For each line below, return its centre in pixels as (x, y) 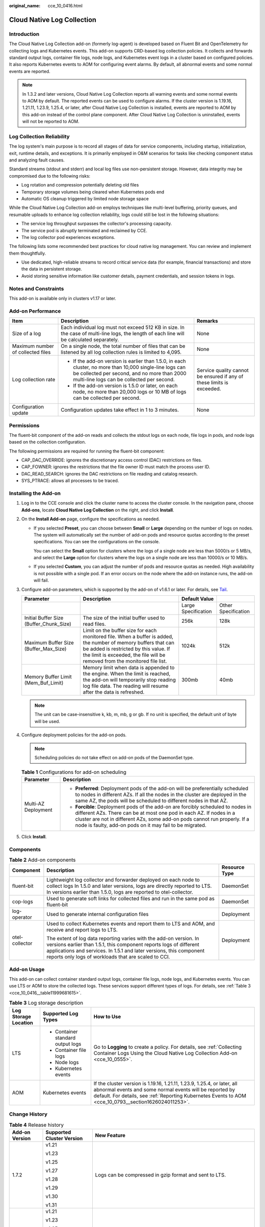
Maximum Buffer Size (49, 643)
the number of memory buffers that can (128, 643)
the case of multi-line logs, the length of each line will (122, 334)
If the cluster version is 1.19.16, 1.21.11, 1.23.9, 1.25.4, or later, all (165, 1083)
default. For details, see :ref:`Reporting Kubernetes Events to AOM (170, 1095)
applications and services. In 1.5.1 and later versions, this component (126, 951)
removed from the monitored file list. (125, 661)
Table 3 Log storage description (46, 1003)
